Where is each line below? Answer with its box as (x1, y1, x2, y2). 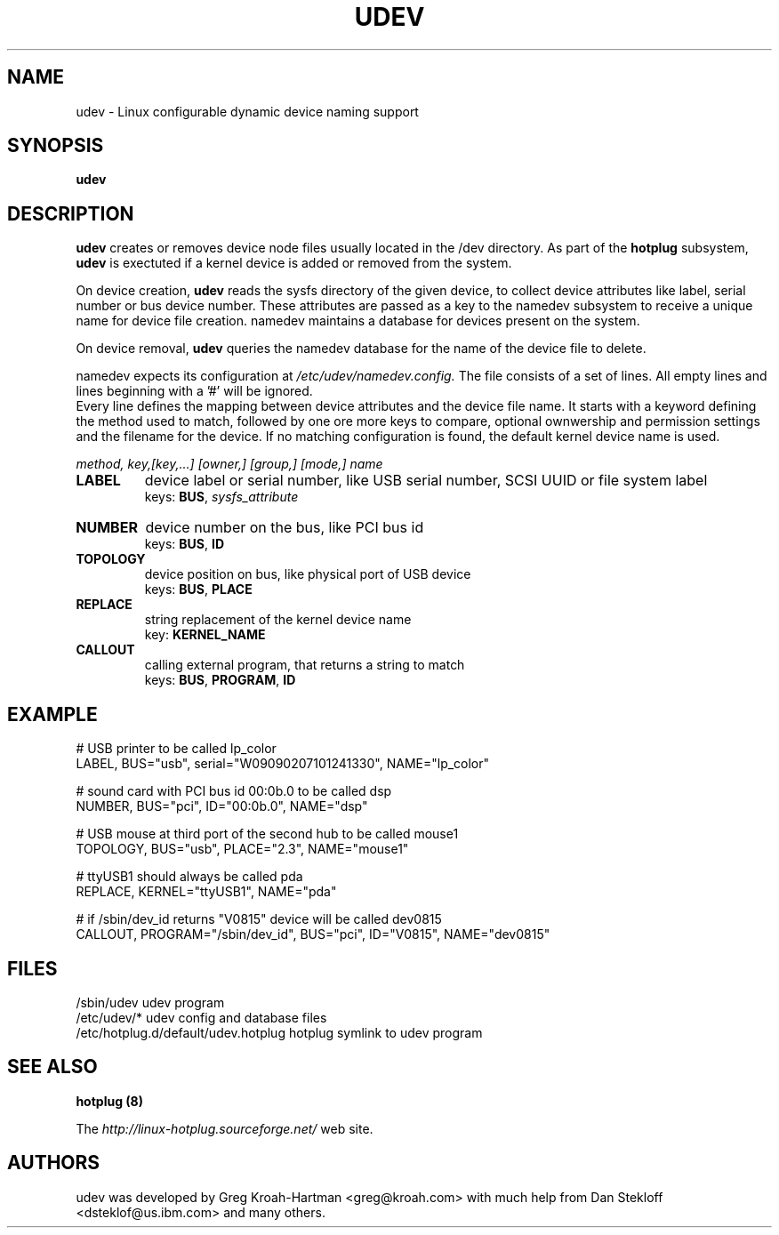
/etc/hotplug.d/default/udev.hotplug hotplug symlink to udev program (76, 1024, 483, 1040)
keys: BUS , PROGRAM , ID (144, 672, 296, 688)
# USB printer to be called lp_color (76, 741, 277, 757)
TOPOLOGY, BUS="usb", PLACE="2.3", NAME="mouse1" (76, 841, 409, 857)
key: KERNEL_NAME (144, 627, 266, 643)
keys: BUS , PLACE (144, 581, 253, 597)
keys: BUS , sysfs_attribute (144, 489, 299, 505)
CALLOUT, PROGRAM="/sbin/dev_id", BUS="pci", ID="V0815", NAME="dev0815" (76, 926, 550, 942)
